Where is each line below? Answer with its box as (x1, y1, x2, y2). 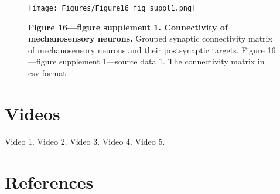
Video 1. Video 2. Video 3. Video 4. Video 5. (5, 135, 165, 147)
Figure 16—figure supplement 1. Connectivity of (28, 21, 228, 33)
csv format (28, 67, 66, 79)
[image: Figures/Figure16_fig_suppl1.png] (28, 4, 196, 12)
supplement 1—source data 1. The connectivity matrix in (59, 55, 265, 67)
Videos (5, 101, 60, 125)
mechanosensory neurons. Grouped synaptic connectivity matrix (28, 32, 272, 45)
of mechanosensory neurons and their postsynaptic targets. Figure (28, 43, 265, 56)
